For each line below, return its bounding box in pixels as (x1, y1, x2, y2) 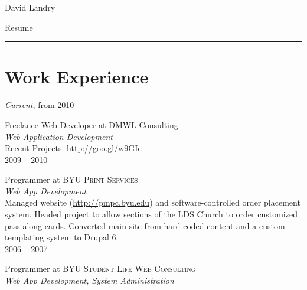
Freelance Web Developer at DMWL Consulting (5, 118, 178, 131)
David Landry (5, 1, 55, 13)
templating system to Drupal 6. (5, 231, 119, 243)
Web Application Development (5, 130, 113, 142)
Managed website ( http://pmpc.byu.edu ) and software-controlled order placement (5, 196, 301, 208)
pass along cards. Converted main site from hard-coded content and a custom (5, 219, 285, 232)
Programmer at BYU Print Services (5, 173, 138, 185)
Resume (5, 21, 33, 33)
